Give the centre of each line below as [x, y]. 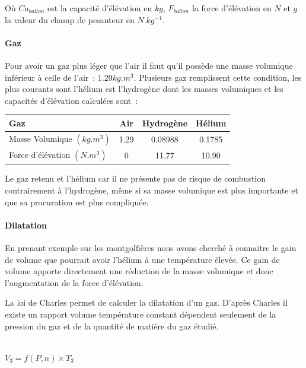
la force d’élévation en [232, 8]
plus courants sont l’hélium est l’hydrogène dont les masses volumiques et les [144, 89]
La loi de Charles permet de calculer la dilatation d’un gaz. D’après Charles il [146, 302]
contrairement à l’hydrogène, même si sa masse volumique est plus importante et [152, 190]
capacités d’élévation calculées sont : [71, 100]
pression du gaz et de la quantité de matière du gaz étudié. [112, 326]
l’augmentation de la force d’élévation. [74, 282]
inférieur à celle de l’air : [50, 77]
